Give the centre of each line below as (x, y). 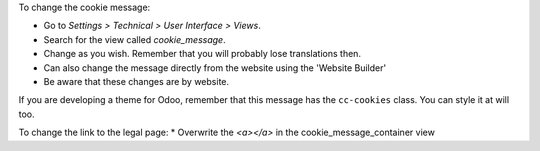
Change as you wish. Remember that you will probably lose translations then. (202, 54)
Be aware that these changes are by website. (136, 81)
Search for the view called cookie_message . (134, 39)
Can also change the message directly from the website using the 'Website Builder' (215, 67)
